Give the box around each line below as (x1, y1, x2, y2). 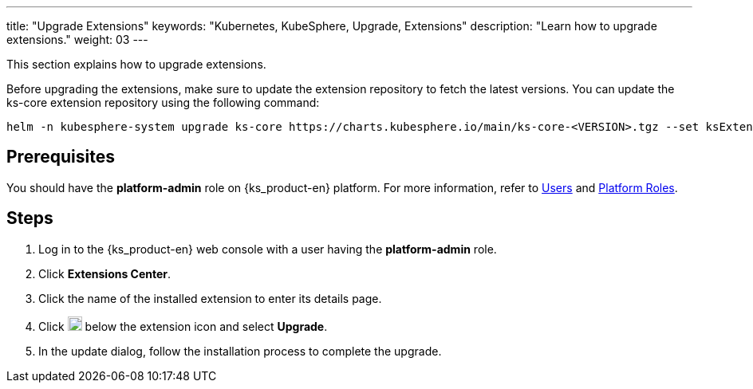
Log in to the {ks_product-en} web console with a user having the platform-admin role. (38, 242, 497, 256)
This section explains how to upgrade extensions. (6, 57, 266, 71)
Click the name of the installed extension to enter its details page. (38, 291, 382, 305)
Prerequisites (6, 147, 115, 167)
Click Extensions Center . (38, 266, 171, 281)
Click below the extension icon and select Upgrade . (38, 319, 328, 333)
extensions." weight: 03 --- (6, 33, 148, 46)
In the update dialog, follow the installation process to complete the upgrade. (38, 344, 442, 358)
